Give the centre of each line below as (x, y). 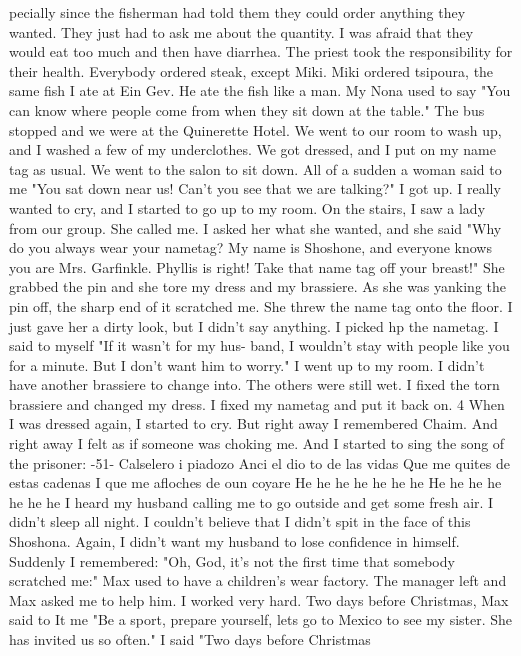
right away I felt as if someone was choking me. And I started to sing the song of (257, 443)
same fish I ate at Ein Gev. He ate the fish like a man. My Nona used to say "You (260, 90)
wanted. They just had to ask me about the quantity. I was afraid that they (241, 31)
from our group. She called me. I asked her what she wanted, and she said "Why (255, 227)
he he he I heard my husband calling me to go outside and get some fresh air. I (251, 501)
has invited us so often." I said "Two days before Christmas (190, 639)
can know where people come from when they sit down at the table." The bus (247, 109)
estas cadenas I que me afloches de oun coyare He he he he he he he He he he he (255, 482)
